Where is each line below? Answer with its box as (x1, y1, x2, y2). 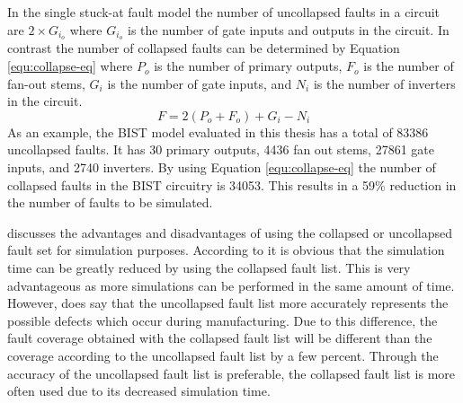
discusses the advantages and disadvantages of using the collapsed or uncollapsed (7, 223, 453, 241)
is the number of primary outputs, (154, 57, 343, 75)
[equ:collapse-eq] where (7, 57, 133, 75)
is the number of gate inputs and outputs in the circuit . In (128, 20, 450, 39)
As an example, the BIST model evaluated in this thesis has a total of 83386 (7, 122, 429, 141)
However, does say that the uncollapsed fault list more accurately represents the (7, 293, 449, 312)
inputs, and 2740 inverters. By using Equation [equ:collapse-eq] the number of (7, 158, 436, 177)
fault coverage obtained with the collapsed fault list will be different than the (7, 329, 432, 347)
